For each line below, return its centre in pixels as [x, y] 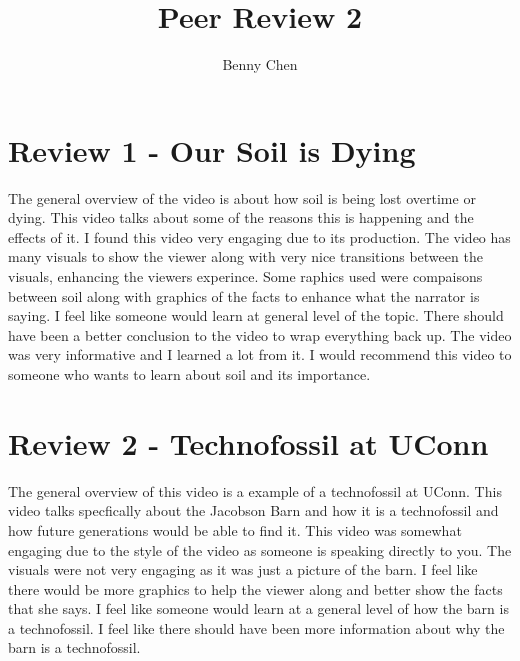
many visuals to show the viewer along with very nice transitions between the [245, 256]
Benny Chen [260, 64]
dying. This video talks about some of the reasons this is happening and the [241, 217]
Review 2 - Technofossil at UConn [248, 442]
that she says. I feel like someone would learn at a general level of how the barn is [258, 608]
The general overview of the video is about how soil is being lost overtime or [242, 197]
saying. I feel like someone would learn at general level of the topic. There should [256, 315]
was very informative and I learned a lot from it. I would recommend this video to [260, 354]
